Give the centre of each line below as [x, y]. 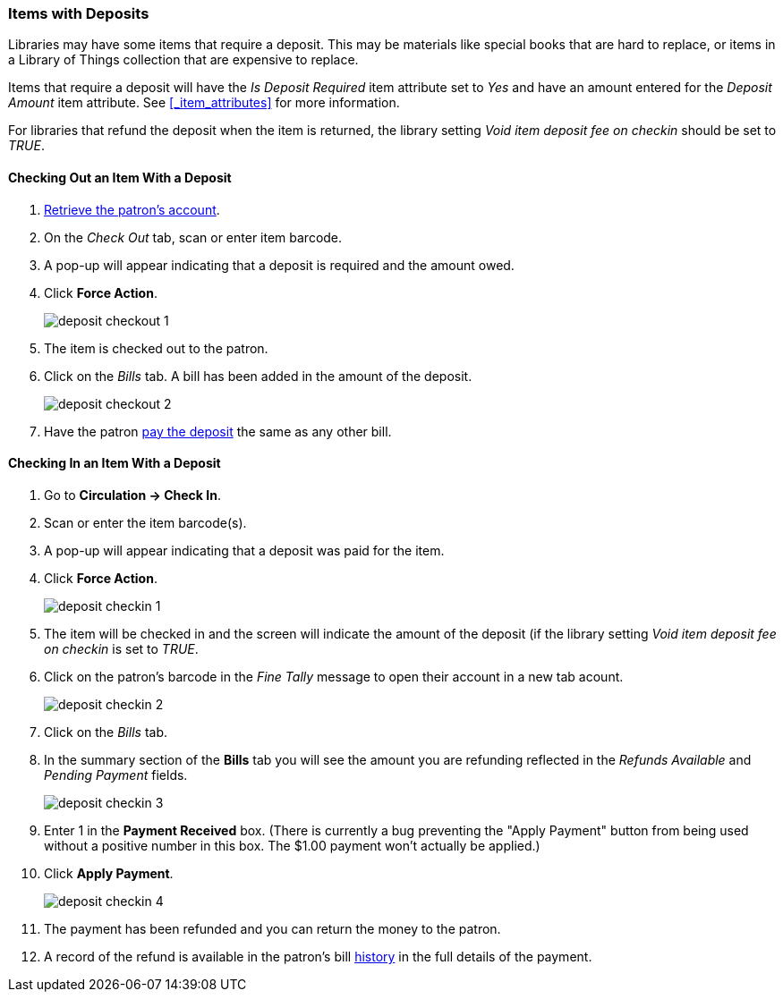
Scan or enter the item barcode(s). [145, 522]
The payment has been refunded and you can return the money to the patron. [272, 928]
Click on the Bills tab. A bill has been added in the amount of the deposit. [258, 376]
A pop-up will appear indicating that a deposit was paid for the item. [244, 550]
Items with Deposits [79, 13]
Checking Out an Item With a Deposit [120, 177]
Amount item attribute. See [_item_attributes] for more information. [204, 103]
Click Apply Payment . [109, 873]
